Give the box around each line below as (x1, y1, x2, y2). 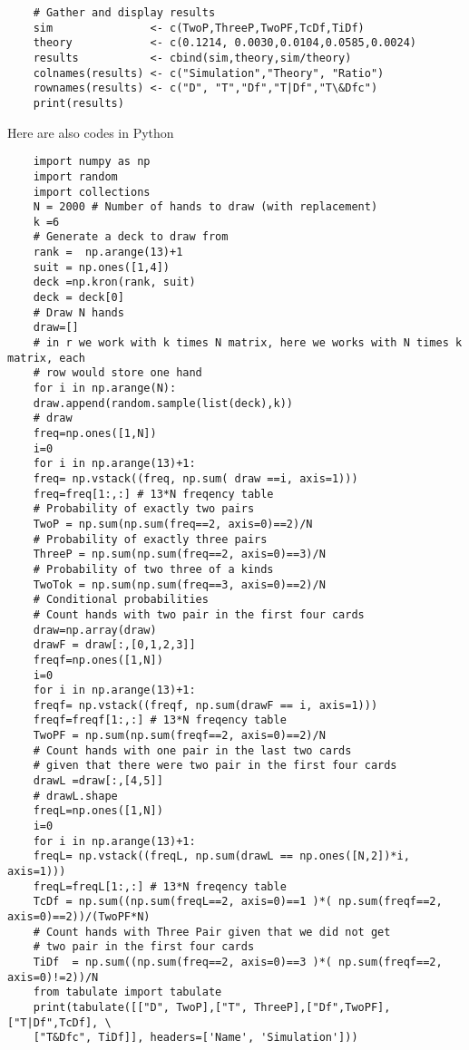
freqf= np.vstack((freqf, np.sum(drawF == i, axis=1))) (33, 698, 378, 712)
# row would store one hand (33, 366, 202, 380)
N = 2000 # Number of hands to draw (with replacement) (33, 200, 378, 214)
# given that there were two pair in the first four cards (33, 759, 397, 773)
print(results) (33, 96, 124, 110)
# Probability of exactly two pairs (33, 502, 255, 516)
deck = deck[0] (33, 291, 124, 305)
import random (33, 170, 118, 183)
